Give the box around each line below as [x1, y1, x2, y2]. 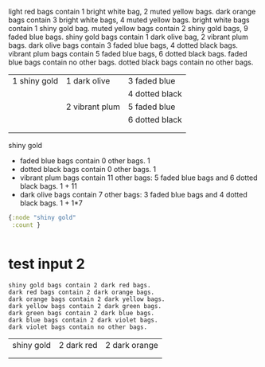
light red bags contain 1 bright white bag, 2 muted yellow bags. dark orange [8, 7, 256, 16]
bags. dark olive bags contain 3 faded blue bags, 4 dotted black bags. [8, 41, 239, 50]
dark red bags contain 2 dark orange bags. [8, 288, 155, 296]
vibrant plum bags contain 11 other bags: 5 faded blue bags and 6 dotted [19, 173, 258, 182]
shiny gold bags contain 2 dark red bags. [8, 281, 151, 289]
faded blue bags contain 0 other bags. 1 [19, 156, 151, 166]
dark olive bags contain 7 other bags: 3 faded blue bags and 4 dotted [19, 190, 248, 199]
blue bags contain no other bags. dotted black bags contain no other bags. [8, 57, 254, 67]
